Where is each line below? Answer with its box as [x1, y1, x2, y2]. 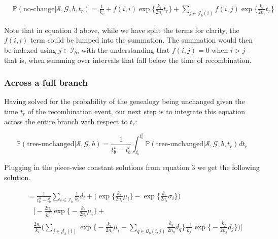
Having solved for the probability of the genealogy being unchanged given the [4, 96, 245, 107]
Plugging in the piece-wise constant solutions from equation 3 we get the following [4, 162, 260, 173]
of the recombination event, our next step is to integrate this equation [27, 106, 245, 117]
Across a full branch [4, 76, 88, 89]
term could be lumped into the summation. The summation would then [30, 35, 253, 45]
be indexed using [4, 45, 56, 55]
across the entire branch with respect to [4, 116, 128, 126]
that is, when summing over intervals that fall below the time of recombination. [4, 54, 252, 65]
